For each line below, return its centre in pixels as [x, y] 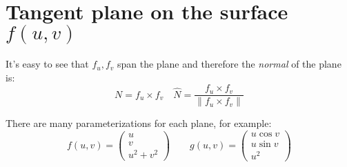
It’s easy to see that [47, 64]
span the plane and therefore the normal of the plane [229, 64]
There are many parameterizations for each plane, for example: [139, 123]
